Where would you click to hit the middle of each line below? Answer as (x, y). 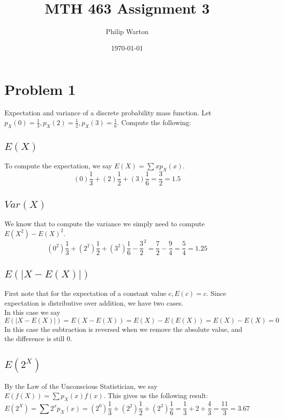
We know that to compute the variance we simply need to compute (105, 224)
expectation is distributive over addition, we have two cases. (94, 302)
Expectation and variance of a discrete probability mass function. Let (108, 113)
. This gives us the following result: (156, 395)
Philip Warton (127, 31)
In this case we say (32, 312)
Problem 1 (40, 89)
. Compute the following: (154, 122)
